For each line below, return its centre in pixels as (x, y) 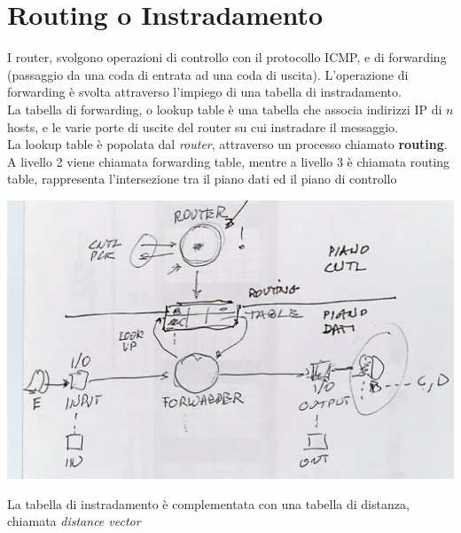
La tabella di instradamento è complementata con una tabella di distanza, (208, 503)
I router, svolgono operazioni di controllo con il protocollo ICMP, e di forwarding (227, 57)
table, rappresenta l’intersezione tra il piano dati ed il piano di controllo (202, 179)
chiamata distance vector (74, 521)
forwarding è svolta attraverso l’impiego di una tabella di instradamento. (204, 92)
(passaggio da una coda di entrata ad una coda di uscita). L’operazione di (208, 74)
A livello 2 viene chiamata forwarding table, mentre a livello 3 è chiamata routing (229, 161)
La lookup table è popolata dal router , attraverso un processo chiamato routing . (227, 144)
